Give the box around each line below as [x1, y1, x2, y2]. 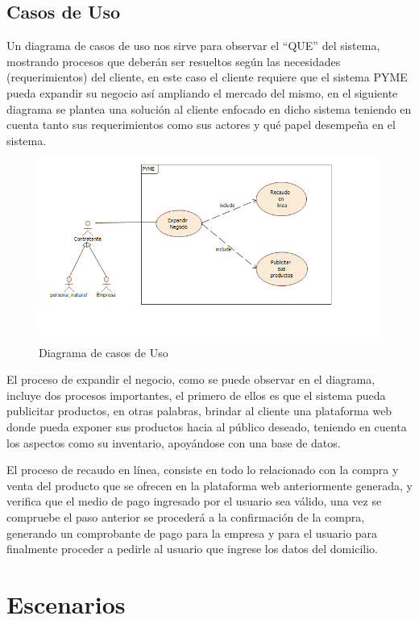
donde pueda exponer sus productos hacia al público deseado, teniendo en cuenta [6, 418, 407, 435]
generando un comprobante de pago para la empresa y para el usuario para [6, 524, 378, 541]
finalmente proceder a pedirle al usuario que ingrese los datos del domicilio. [6, 540, 378, 557]
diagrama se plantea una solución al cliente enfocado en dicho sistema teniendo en [6, 100, 412, 117]
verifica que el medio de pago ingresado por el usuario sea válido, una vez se [6, 493, 382, 510]
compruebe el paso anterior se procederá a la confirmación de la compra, [6, 509, 365, 525]
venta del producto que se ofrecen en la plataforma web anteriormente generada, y [6, 476, 413, 493]
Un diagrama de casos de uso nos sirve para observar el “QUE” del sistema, [6, 37, 380, 54]
